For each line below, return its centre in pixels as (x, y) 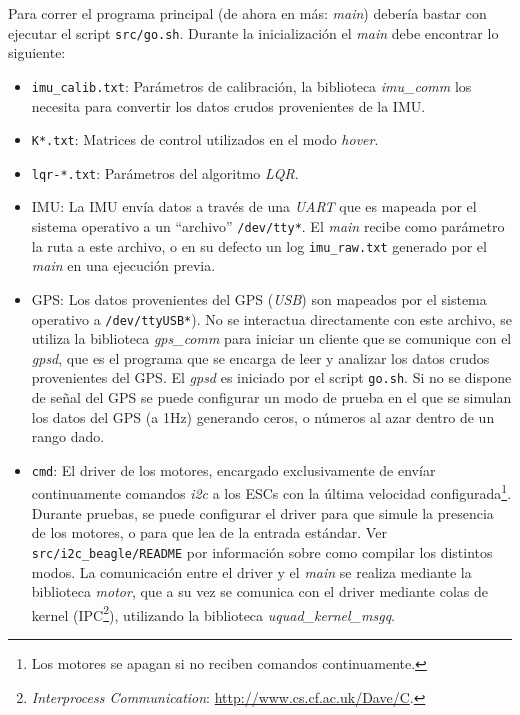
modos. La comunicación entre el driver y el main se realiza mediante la (251, 571)
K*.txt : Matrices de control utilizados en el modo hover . (205, 139)
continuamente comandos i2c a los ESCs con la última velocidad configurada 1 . (271, 492)
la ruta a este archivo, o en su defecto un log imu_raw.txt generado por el (259, 245)
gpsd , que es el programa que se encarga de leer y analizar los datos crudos (260, 357)
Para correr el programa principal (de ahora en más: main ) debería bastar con (247, 13)
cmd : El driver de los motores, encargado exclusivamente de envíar (233, 469)
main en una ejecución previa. (123, 265)
